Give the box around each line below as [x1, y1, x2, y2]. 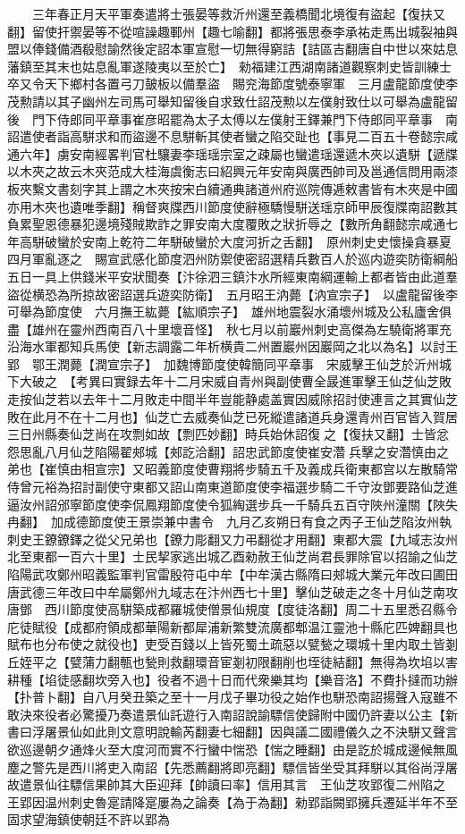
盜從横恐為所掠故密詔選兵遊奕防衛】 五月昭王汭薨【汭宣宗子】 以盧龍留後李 [7, 284, 458, 303]
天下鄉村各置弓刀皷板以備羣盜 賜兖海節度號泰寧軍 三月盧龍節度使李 [44, 74, 458, 93]
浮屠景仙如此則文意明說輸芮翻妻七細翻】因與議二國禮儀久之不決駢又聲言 [31, 722, 458, 741]
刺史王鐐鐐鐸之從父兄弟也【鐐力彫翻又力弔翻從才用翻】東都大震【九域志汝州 [7, 529, 458, 548]
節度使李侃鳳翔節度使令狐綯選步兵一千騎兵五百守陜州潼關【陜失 [81, 494, 458, 513]
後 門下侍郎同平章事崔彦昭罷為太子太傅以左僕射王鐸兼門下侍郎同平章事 [7, 109, 433, 128]
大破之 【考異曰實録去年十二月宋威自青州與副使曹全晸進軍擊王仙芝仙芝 [19, 372, 439, 391]
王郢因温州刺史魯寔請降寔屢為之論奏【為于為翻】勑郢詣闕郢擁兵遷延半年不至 [7, 792, 458, 811]
